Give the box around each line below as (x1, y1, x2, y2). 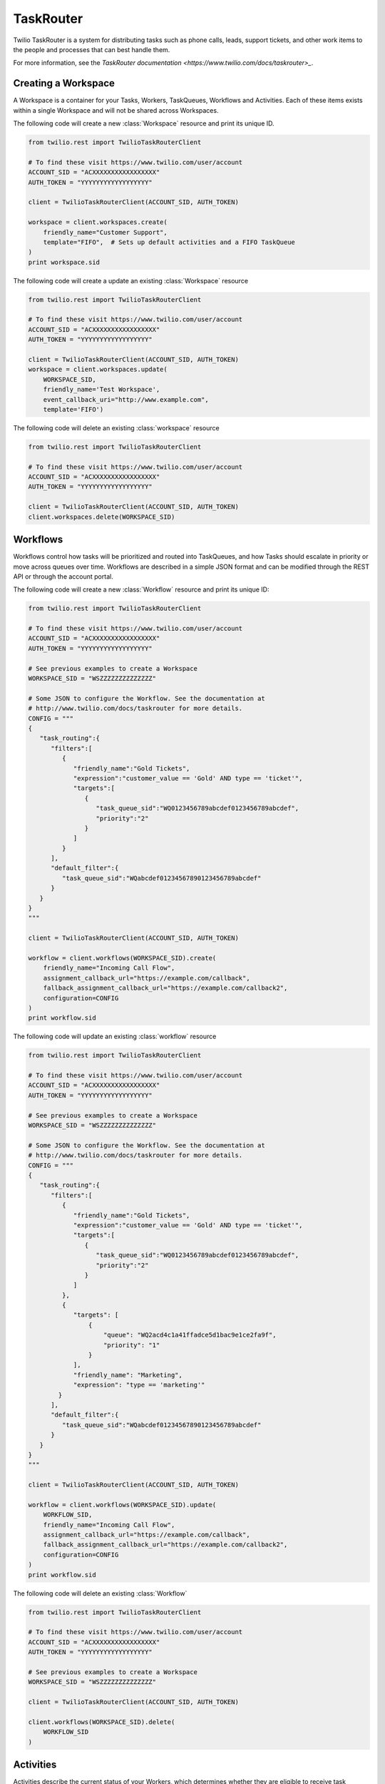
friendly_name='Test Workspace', (43, 385, 160, 394)
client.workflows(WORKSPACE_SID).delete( (28, 1718, 175, 1726)
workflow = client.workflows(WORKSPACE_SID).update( (28, 1501, 217, 1509)
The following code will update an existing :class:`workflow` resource (13, 1032, 217, 1041)
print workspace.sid (28, 258, 100, 266)
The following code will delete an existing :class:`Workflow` (13, 1588, 188, 1598)
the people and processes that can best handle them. (13, 45, 170, 54)
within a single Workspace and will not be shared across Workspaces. (13, 106, 219, 114)
